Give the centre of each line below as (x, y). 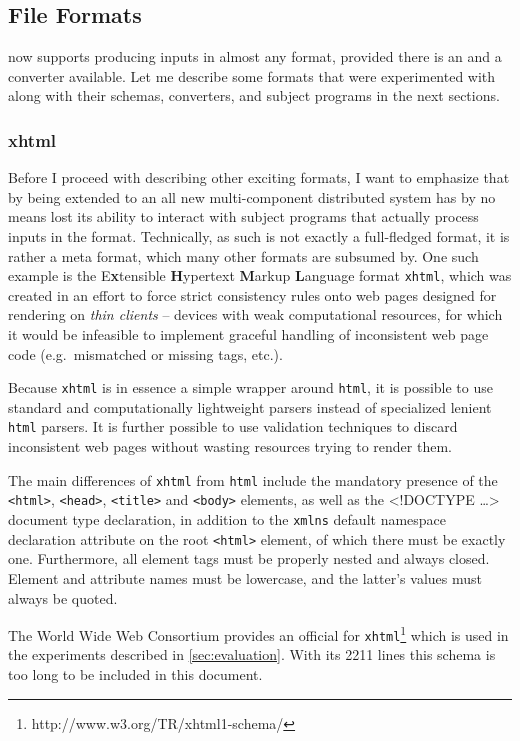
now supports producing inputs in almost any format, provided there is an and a (255, 56)
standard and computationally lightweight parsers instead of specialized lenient (250, 406)
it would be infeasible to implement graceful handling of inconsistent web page (248, 334)
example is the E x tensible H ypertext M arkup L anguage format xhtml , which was (260, 275)
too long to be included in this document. (135, 674)
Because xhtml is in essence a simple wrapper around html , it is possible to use (250, 387)
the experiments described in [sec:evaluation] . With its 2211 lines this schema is (252, 654)
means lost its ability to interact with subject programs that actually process (243, 216)
